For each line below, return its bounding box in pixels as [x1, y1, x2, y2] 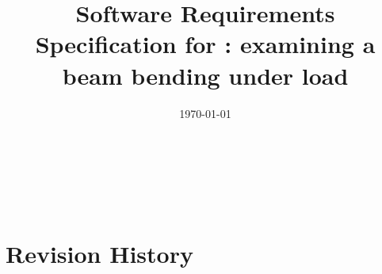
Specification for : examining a [35, 28, 376, 60]
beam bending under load [62, 59, 349, 91]
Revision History [6, 238, 193, 270]
